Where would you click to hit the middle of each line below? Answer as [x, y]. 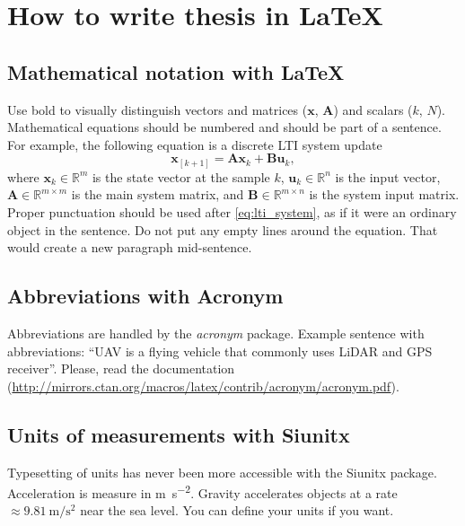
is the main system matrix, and [158, 194]
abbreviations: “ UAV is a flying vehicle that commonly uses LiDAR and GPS [220, 351]
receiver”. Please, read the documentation [121, 368]
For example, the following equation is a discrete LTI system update [195, 144]
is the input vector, [388, 176]
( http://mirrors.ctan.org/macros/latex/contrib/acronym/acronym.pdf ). [203, 386]
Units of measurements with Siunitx [179, 434]
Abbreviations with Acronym [145, 296]
